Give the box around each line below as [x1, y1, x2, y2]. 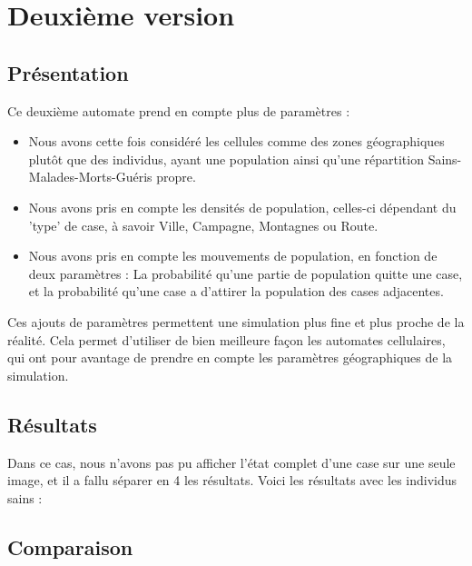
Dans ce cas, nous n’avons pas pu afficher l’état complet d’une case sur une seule [7, 452, 456, 472]
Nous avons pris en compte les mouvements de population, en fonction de [28, 246, 438, 265]
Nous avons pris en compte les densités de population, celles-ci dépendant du [28, 197, 457, 216]
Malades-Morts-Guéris [28, 167, 152, 186]
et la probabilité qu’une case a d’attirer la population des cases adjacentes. [28, 282, 444, 301]
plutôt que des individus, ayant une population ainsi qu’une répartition [28, 149, 424, 168]
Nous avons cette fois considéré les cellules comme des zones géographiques [28, 132, 445, 151]
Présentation [7, 58, 129, 86]
